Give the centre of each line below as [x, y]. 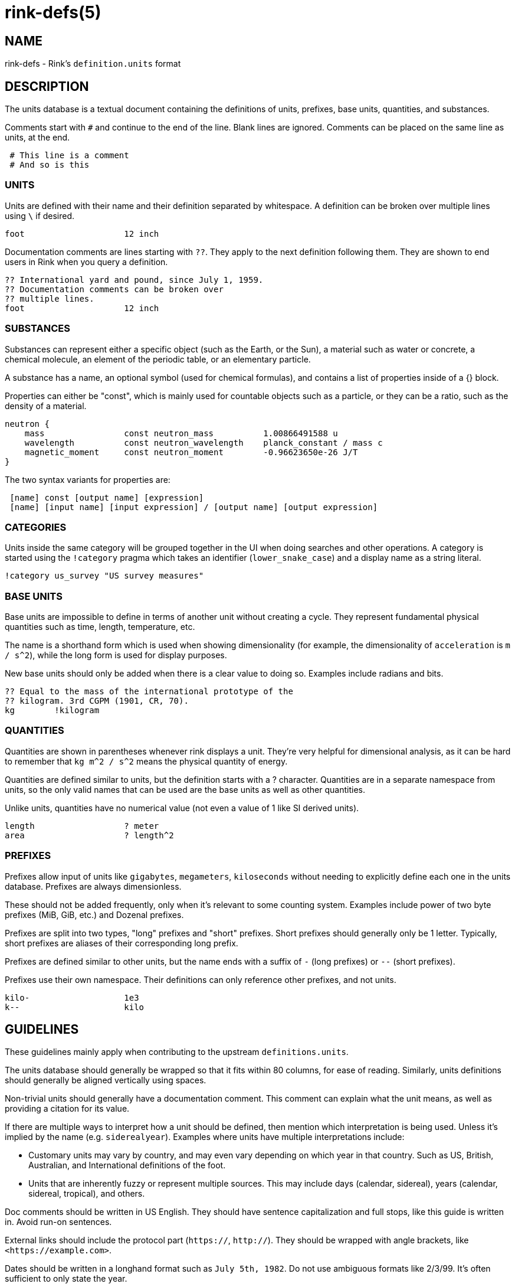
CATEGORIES [36, 527]
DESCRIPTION [47, 86]
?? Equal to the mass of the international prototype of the [149, 692]
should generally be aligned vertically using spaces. [106, 1080]
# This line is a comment [69, 156]
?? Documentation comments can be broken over [114, 289]
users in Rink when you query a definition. [86, 262]
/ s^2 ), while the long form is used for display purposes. [116, 655]
